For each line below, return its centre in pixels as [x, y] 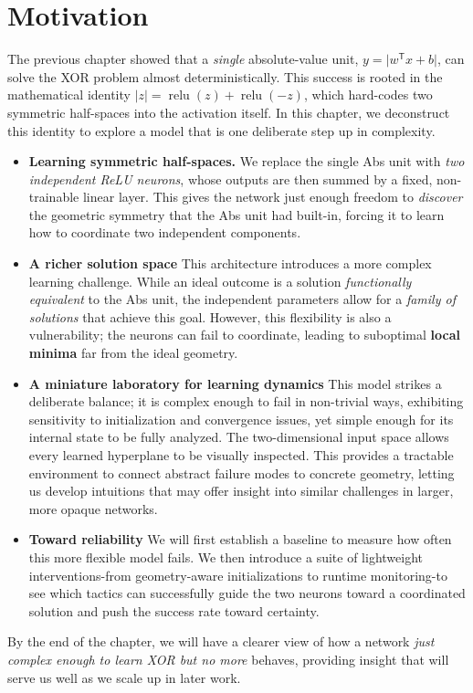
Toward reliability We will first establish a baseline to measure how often [240, 539]
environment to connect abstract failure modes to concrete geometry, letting [242, 472]
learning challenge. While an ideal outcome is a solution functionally [220, 281]
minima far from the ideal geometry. [133, 353]
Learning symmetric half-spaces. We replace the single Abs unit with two [247, 161]
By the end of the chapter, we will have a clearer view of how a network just [221, 641]
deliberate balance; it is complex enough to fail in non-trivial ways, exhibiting [246, 401]
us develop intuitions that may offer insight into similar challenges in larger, [241, 491]
